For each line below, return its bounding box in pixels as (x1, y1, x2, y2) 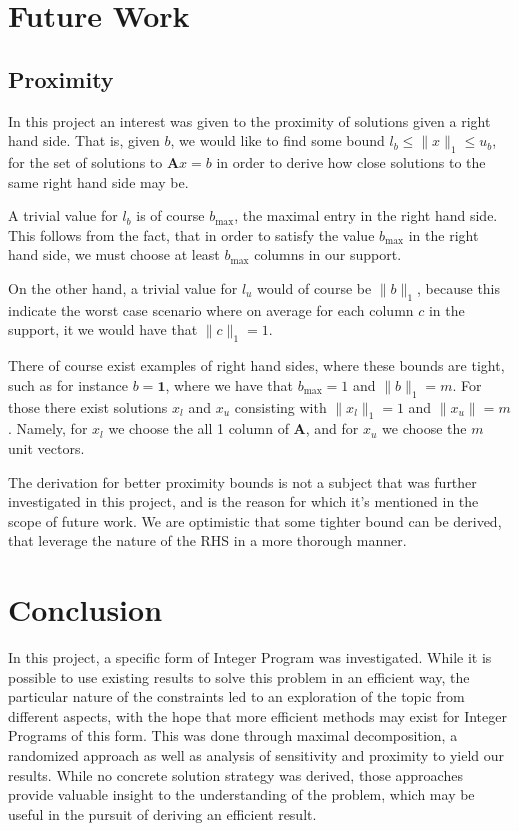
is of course (136, 205, 205, 226)
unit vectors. (8, 437, 85, 458)
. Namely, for (8, 418, 88, 439)
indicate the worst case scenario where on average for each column (8, 299, 414, 320)
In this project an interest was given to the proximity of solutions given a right (8, 110, 491, 131)
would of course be (257, 277, 372, 298)
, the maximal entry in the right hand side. (234, 205, 498, 226)
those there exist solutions (8, 396, 168, 417)
